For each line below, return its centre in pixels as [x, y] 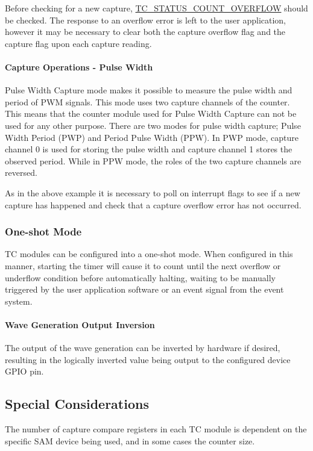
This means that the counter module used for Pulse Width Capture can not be [151, 114]
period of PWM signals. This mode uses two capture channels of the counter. [147, 101]
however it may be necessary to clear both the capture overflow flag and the [145, 32]
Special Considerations [77, 404]
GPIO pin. [24, 371]
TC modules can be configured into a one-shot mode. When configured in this [149, 254]
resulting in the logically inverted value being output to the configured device [148, 359]
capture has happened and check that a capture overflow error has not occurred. [153, 204]
